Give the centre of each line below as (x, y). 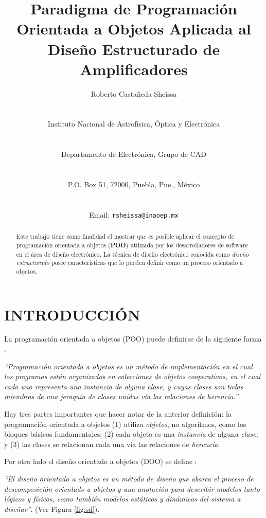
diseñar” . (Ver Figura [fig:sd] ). (52, 508)
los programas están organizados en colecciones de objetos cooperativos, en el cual (132, 376)
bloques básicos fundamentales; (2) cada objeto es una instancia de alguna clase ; (131, 434)
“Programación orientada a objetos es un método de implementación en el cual (128, 366)
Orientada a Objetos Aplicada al (134, 29)
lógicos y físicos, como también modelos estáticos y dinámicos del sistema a (122, 499)
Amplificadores (134, 69)
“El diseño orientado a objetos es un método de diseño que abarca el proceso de (129, 479)
